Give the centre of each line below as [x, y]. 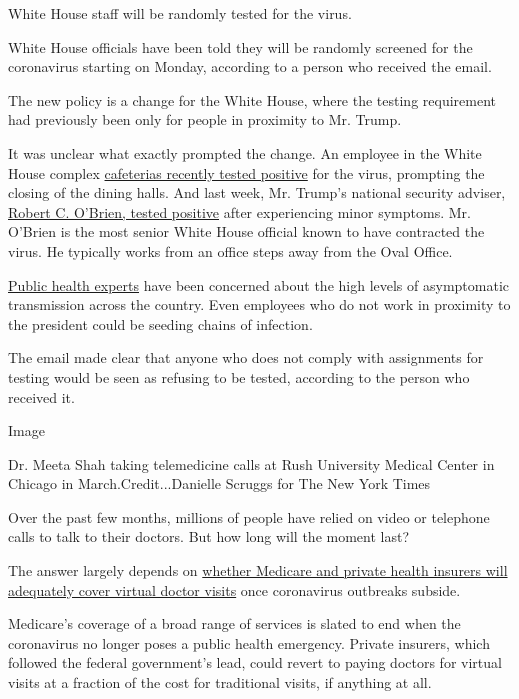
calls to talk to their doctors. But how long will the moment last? [209, 536]
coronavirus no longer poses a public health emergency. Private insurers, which [249, 642]
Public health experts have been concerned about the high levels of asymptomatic [259, 284]
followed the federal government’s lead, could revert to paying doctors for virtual [255, 662]
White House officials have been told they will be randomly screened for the [240, 46]
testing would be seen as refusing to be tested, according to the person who [239, 376]
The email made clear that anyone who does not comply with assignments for [246, 357]
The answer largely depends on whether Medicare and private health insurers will [258, 570]
